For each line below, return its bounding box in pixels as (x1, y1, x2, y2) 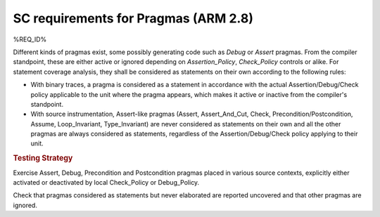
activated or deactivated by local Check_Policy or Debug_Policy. (13, 178, 200, 186)
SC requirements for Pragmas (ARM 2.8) (13, 11, 253, 26)
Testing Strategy (13, 153, 73, 163)
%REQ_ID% (13, 35, 47, 44)
